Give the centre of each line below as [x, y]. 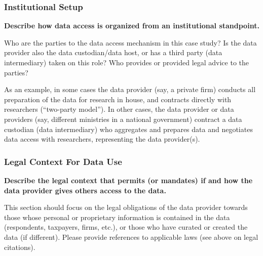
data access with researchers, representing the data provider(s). [102, 139]
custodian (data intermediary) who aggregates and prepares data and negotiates [128, 129]
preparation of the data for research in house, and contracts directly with [118, 99]
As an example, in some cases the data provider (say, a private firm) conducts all [130, 89]
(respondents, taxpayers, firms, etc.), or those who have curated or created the [126, 227]
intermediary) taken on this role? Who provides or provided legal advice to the [127, 62]
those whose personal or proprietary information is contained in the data [117, 217]
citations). [20, 247]
